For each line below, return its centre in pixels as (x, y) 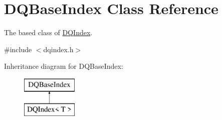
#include (18, 49)
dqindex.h (58, 49)
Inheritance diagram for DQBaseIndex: (64, 66)
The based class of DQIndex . (48, 32)
